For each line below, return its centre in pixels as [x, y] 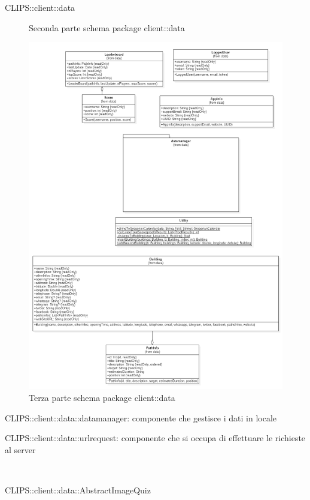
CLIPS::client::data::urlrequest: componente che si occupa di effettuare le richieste [155, 438]
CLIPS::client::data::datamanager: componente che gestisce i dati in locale [141, 417]
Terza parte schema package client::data [102, 397]
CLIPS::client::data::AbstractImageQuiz [78, 489]
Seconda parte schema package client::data [107, 27]
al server [20, 449]
